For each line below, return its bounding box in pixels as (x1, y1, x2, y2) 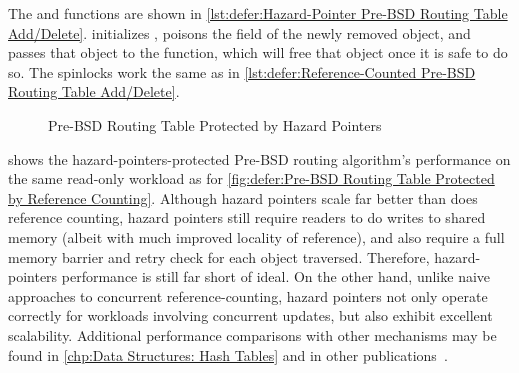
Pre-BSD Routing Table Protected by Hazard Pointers (48, 114, 382, 135)
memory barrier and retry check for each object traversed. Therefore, (8, 246, 430, 267)
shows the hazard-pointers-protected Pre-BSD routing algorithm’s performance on (8, 148, 511, 169)
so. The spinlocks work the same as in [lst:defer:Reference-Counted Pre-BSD (8, 61, 476, 82)
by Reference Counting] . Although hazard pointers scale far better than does (8, 187, 478, 208)
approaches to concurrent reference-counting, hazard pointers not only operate (8, 285, 488, 306)
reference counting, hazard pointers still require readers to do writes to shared (8, 207, 486, 228)
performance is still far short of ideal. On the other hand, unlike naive (61, 266, 491, 287)
